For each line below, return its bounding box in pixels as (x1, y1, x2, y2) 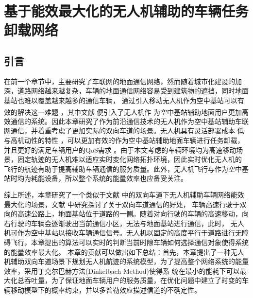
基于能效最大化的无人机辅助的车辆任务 (4, 1, 249, 21)
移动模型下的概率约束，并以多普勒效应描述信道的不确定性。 (10, 284, 201, 295)
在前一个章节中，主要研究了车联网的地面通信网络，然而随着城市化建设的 (4, 76, 235, 86)
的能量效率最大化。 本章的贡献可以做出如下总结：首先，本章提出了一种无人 (4, 246, 244, 257)
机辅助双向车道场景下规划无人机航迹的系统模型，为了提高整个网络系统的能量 (4, 256, 249, 266)
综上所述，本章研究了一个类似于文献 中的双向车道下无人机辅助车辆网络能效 (4, 189, 244, 199)
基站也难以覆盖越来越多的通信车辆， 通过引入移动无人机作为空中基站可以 (4, 95, 237, 105)
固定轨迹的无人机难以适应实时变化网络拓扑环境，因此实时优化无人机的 (17, 154, 242, 164)
